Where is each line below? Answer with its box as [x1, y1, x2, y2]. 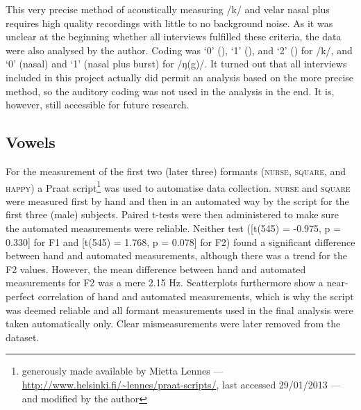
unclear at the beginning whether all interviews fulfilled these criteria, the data [6, 29, 342, 44]
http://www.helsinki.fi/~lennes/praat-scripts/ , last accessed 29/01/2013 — [22, 377, 341, 391]
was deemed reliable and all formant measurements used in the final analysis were [6, 302, 353, 317]
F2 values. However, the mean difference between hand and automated [6, 261, 306, 276]
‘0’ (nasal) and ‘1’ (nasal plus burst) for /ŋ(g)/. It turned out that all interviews [6, 56, 347, 71]
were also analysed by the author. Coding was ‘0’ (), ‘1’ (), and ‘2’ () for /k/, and [6, 42, 353, 57]
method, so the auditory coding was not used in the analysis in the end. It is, [6, 83, 335, 98]
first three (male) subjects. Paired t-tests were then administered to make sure [6, 207, 339, 222]
